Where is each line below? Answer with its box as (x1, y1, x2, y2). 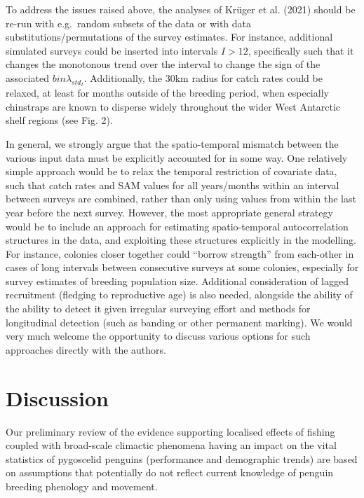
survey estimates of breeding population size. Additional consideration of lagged (6, 273, 349, 288)
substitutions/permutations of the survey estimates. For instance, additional (6, 29, 333, 44)
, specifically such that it (248, 43, 354, 57)
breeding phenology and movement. (6, 478, 158, 493)
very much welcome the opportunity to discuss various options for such (6, 328, 311, 343)
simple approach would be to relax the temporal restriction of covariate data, (6, 164, 337, 179)
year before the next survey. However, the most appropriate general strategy (6, 205, 333, 219)
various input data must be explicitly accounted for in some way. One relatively (6, 150, 348, 165)
